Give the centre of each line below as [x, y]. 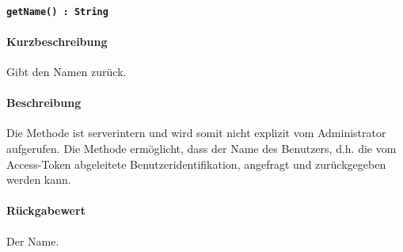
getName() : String [57, 11]
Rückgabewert [46, 210]
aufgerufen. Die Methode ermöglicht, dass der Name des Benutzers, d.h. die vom [201, 149]
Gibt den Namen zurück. [67, 72]
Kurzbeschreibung [57, 41]
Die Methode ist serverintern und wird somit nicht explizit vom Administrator [196, 133]
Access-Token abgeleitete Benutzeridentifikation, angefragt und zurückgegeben [196, 164]
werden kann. [39, 179]
